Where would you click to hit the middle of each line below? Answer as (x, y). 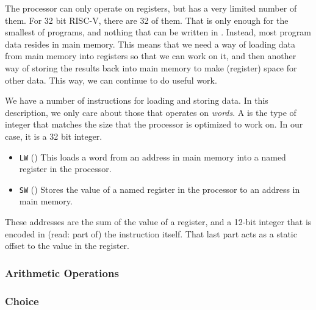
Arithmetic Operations (62, 272)
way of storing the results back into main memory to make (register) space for (151, 67)
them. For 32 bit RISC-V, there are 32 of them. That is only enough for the (147, 20)
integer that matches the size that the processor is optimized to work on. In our (154, 124)
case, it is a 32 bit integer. (54, 136)
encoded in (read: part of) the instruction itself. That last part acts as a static (151, 233)
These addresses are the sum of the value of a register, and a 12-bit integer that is (158, 222)
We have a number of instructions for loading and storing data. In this (137, 100)
